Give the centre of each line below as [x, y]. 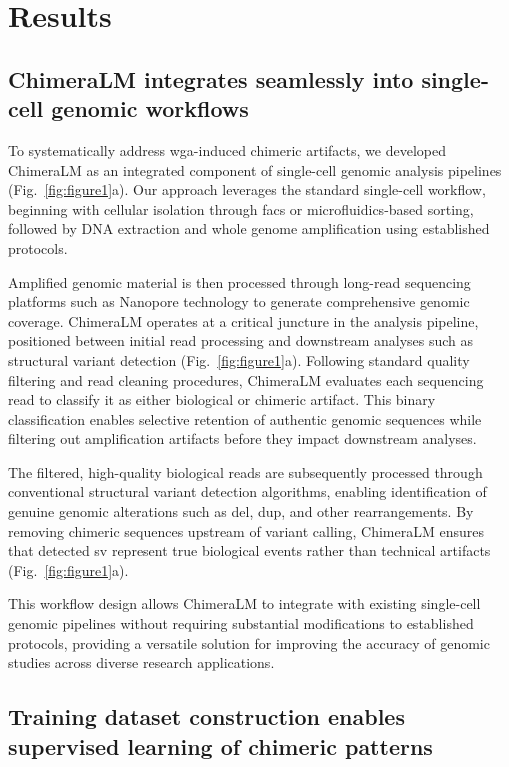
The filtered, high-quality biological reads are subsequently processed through [245, 471]
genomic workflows [150, 108]
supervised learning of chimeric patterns [220, 745]
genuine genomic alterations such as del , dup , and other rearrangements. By [241, 511]
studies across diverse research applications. [141, 662]
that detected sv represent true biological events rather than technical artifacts [249, 550]
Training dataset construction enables [206, 716]
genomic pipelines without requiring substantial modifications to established [241, 623]
